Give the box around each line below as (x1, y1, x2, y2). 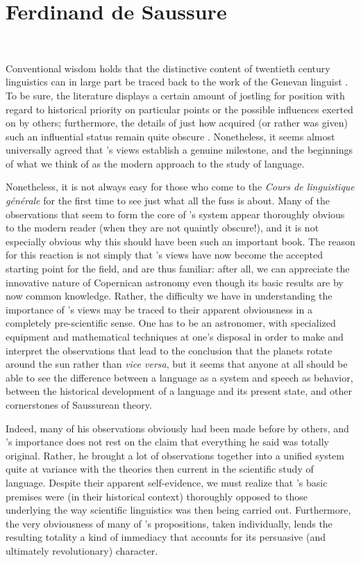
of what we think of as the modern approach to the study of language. (6, 156, 305, 170)
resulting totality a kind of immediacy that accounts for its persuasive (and (6, 530, 326, 544)
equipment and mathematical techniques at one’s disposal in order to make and (6, 329, 344, 343)
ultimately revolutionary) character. (6, 543, 158, 557)
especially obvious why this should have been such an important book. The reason (6, 234, 355, 248)
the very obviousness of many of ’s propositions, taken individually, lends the (6, 516, 333, 530)
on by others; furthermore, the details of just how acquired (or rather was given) (6, 115, 348, 130)
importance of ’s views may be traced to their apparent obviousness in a (6, 302, 312, 316)
